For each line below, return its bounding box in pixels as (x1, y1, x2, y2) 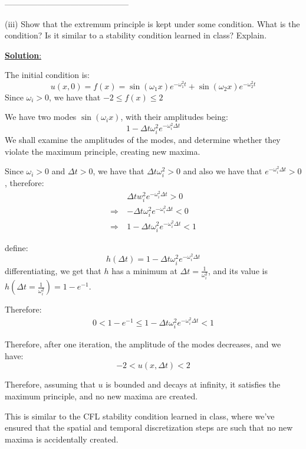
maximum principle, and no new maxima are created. (5, 390, 198, 402)
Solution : (5, 48, 42, 61)
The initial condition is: (5, 69, 90, 81)
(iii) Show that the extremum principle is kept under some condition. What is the (5, 17, 300, 30)
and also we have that (183, 165, 262, 177)
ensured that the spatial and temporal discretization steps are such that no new (5, 421, 293, 434)
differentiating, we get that (5, 264, 101, 276)
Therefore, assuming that (5, 378, 96, 391)
